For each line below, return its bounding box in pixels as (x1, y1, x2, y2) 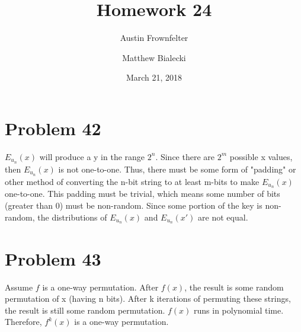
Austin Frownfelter (120, 31, 188, 44)
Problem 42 (5, 116, 101, 140)
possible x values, (229, 150, 293, 162)
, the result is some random (184, 280, 284, 293)
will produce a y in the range (39, 150, 145, 162)
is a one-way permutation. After (42, 280, 159, 293)
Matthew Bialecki (122, 51, 186, 63)
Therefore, (5, 315, 42, 328)
